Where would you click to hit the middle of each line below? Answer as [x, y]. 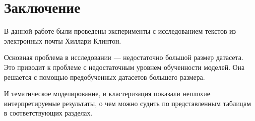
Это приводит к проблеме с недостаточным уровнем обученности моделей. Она [124, 67]
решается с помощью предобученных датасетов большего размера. [105, 77]
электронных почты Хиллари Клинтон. [63, 40]
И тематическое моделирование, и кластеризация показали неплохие [107, 93]
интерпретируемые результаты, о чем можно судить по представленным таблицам [127, 103]
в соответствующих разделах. [48, 113]
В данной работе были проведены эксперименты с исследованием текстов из [120, 31]
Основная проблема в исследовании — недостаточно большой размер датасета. [124, 57]
